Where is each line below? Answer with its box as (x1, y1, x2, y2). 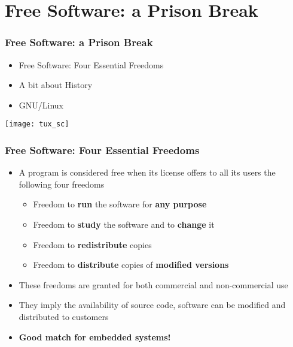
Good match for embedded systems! (19, 330, 171, 343)
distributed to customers (19, 310, 109, 322)
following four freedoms (19, 177, 105, 190)
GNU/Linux (19, 98, 63, 111)
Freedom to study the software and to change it (33, 218, 215, 231)
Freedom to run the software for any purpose (33, 198, 207, 210)
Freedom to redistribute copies (33, 238, 152, 251)
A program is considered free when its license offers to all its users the (19, 166, 276, 179)
